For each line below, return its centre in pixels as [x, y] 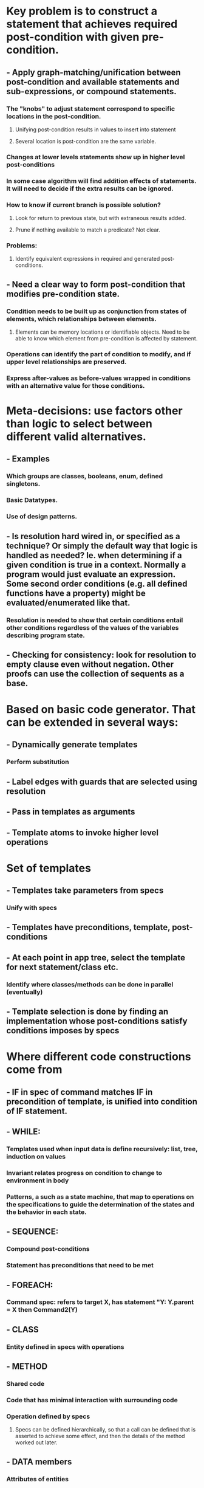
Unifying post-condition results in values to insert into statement [95, 129]
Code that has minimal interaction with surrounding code [92, 1400]
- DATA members [39, 1462]
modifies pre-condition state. [63, 294]
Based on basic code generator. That [101, 710]
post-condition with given [73, 37]
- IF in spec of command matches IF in [80, 1092]
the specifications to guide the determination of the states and [100, 1204]
